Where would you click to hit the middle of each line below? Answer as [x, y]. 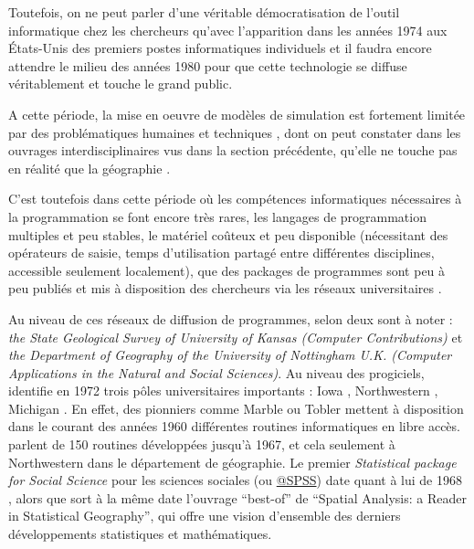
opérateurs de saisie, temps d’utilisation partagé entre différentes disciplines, [221, 253]
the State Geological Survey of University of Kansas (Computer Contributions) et [236, 337]
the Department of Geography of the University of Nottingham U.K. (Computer [230, 355]
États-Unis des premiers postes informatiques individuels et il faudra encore [220, 48]
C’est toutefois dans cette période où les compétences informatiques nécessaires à [235, 199]
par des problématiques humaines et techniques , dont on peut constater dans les [235, 132]
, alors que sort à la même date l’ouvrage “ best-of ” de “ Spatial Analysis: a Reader [237, 497]
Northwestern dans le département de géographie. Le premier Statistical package [232, 462]
